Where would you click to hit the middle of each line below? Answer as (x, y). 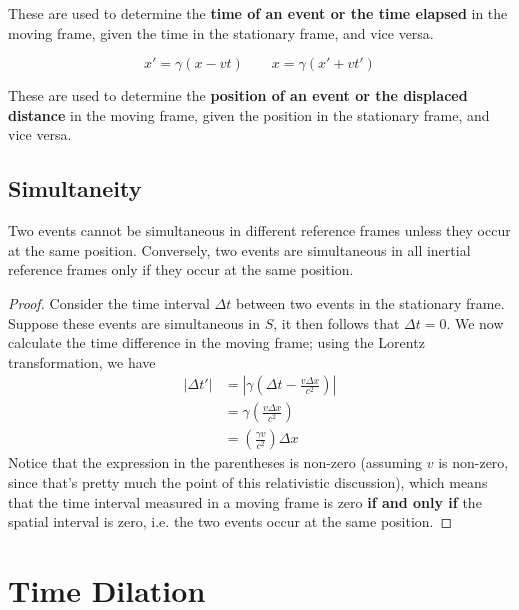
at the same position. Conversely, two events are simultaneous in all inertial (239, 249)
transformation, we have (82, 361)
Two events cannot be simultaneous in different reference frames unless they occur (259, 230)
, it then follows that (336, 322)
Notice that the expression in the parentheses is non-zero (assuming (215, 462)
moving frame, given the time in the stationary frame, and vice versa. (221, 32)
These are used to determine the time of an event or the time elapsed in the (258, 13)
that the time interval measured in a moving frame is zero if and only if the (245, 501)
